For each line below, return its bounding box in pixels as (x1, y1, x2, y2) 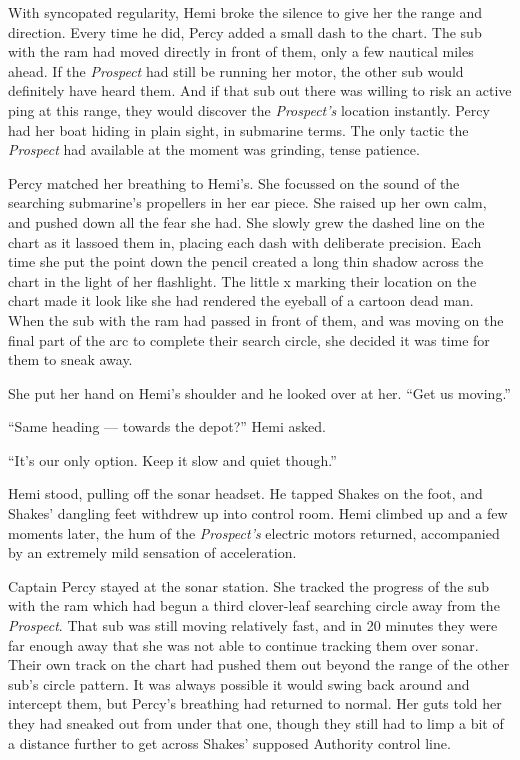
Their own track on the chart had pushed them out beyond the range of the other (8, 654, 510, 675)
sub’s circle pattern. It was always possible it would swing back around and (8, 673, 470, 694)
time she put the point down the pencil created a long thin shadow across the (8, 251, 484, 272)
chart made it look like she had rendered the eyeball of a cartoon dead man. (8, 290, 474, 311)
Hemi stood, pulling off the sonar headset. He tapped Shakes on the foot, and (8, 483, 483, 504)
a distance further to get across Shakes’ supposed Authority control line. (8, 732, 451, 753)
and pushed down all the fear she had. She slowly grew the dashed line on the (8, 211, 485, 232)
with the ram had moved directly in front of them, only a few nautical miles (8, 41, 474, 62)
